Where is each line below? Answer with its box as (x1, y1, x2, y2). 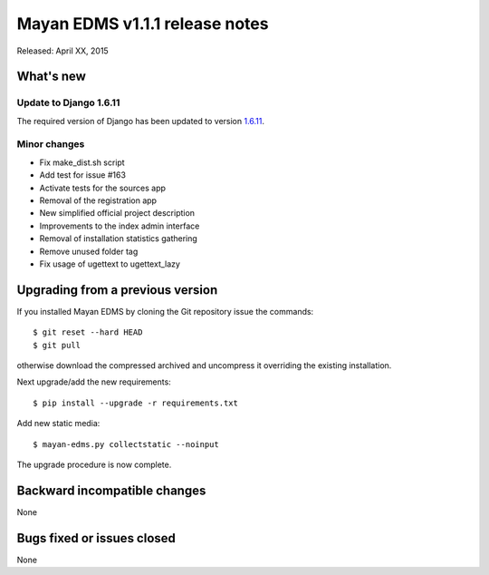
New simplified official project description (39, 208, 195, 219)
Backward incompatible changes (16, 482, 206, 498)
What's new (16, 69, 86, 84)
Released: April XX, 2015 (16, 45, 109, 56)
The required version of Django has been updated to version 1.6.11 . (16, 115, 265, 126)
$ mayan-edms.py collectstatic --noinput (33, 439, 219, 449)
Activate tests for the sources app (39, 182, 167, 193)
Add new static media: (16, 418, 101, 429)
